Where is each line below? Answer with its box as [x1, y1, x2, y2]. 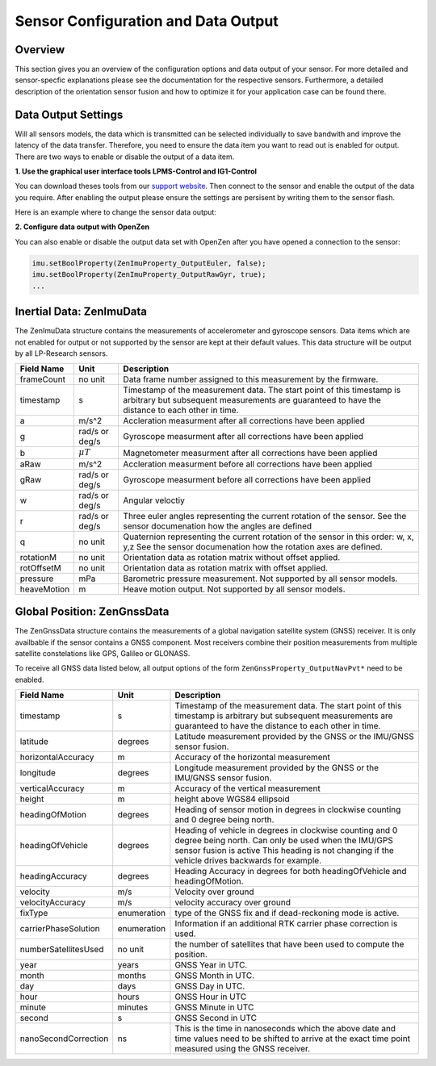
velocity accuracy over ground [174, 897, 291, 908]
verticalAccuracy [19, 783, 85, 794]
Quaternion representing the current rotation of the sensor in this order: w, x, [123, 531, 415, 542]
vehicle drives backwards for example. [174, 855, 322, 867]
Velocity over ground [174, 886, 254, 897]
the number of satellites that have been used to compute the [174, 938, 405, 950]
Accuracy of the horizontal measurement [174, 751, 331, 763]
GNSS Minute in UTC [174, 1001, 254, 1013]
